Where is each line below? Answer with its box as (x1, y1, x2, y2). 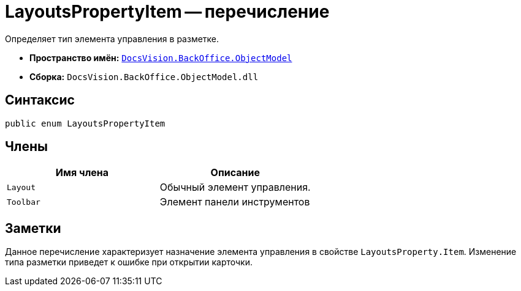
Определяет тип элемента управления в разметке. (5, 33, 219, 44)
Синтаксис (5, 92, 75, 108)
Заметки (5, 220, 61, 236)
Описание (210, 166, 260, 179)
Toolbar (7, 197, 40, 207)
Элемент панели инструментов (159, 196, 310, 208)
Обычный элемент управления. (159, 181, 311, 194)
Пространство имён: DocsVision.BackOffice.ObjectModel (29, 52, 292, 63)
